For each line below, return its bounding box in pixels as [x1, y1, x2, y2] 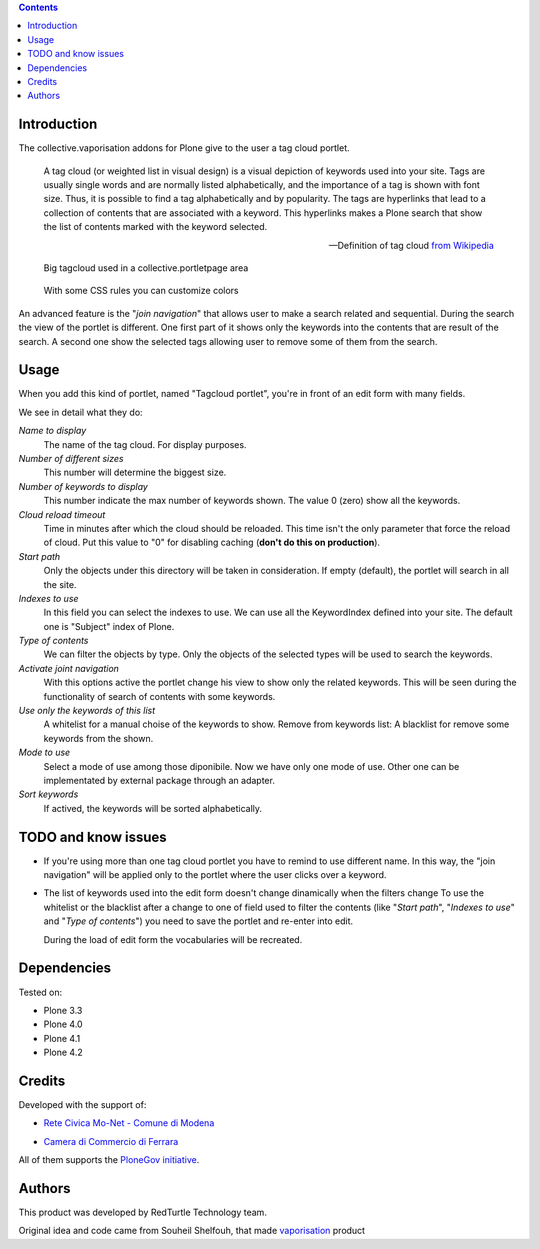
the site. [43, 578, 77, 590]
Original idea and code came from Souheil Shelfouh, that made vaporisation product [18, 1225, 365, 1237]
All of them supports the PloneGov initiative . [18, 1154, 200, 1166]
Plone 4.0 [43, 1018, 84, 1030]
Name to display [18, 425, 87, 437]
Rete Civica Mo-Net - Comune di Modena [43, 1117, 215, 1129]
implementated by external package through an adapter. [43, 775, 275, 786]
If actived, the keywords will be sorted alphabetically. [43, 802, 263, 814]
